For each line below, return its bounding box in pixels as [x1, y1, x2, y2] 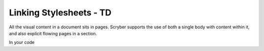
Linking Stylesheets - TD [9, 7, 112, 18]
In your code [9, 39, 35, 45]
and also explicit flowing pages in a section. [9, 30, 97, 36]
